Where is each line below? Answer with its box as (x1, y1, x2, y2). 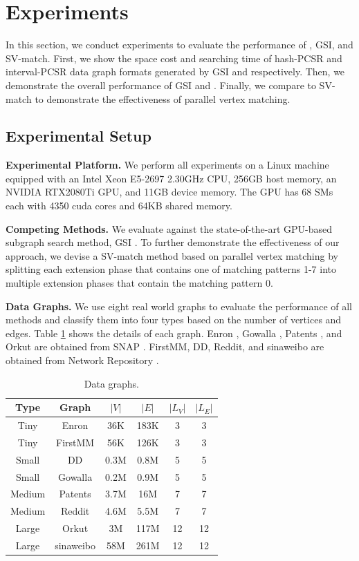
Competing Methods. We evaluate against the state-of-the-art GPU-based (6, 221, 333, 236)
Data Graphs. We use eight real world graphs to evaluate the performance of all (6, 298, 353, 313)
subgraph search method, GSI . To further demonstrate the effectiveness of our (6, 235, 340, 249)
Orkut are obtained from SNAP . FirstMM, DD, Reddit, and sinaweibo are (6, 339, 324, 354)
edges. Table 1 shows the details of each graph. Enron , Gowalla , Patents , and (6, 325, 342, 340)
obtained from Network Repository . (6, 353, 159, 368)
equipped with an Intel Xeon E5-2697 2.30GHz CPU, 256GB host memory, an (6, 171, 337, 185)
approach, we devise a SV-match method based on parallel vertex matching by (6, 248, 338, 263)
